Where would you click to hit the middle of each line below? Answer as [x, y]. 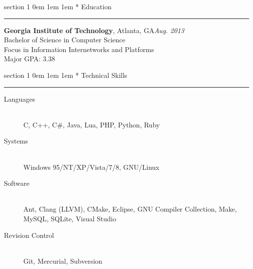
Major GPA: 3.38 [29, 59]
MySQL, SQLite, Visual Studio [70, 218]
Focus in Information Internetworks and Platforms [79, 49]
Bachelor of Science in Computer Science [65, 40]
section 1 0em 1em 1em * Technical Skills [66, 75]
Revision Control [29, 235]
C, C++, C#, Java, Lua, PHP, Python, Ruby [92, 124]
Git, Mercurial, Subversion [63, 260]
